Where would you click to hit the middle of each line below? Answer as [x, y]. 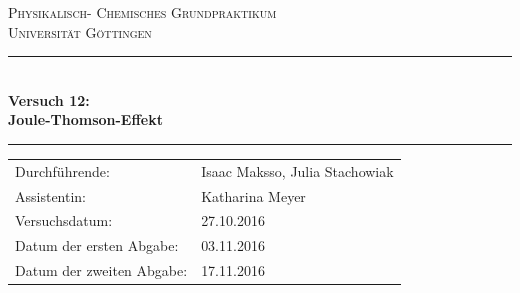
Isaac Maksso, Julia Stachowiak [297, 170]
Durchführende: [62, 170]
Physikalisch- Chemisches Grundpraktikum [142, 12]
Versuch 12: [49, 99]
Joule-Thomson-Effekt [85, 119]
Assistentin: [51, 195]
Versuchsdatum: [64, 220]
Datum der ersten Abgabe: [97, 245]
